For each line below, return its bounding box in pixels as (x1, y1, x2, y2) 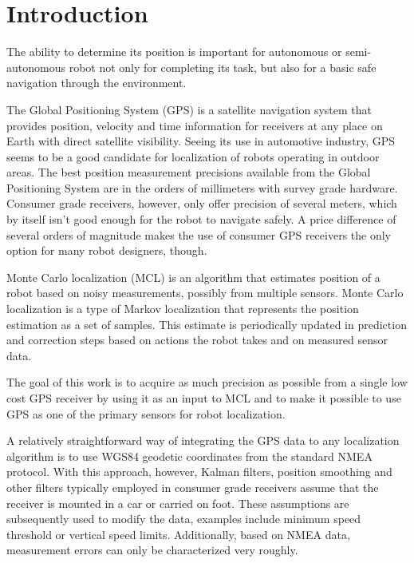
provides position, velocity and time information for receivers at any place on (6, 117, 383, 133)
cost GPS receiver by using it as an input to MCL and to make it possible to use (6, 390, 401, 406)
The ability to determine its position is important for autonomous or (6, 43, 342, 60)
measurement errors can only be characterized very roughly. (6, 541, 298, 558)
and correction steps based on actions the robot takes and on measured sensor (6, 331, 388, 348)
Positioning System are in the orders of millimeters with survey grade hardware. (6, 179, 398, 196)
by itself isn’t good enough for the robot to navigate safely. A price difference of (6, 211, 396, 228)
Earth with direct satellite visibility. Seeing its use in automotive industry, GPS (6, 133, 396, 149)
